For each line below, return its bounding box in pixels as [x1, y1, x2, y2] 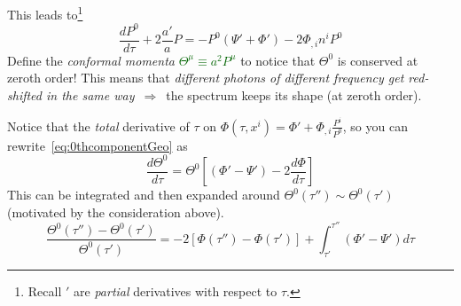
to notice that [240, 51, 316, 69]
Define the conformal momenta [7, 51, 175, 69]
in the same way [46, 86, 135, 104]
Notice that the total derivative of [7, 116, 190, 135]
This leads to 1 [7, 3, 83, 23]
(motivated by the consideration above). [7, 202, 224, 221]
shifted [7, 86, 43, 104]
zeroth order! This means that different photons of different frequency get [7, 68, 404, 87]
